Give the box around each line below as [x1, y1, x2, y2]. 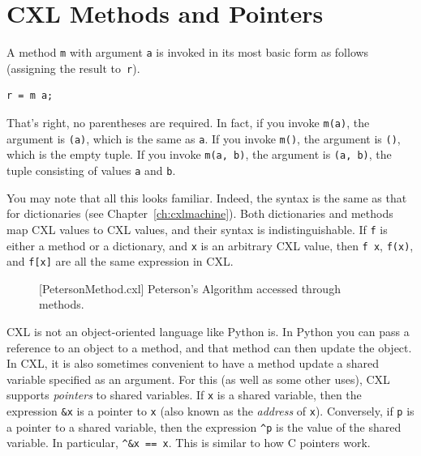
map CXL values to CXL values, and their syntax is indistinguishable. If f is [6, 220, 388, 237]
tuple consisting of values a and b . [6, 162, 176, 178]
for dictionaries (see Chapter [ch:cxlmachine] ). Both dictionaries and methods [6, 205, 393, 222]
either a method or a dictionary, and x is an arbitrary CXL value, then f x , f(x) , [6, 237, 414, 254]
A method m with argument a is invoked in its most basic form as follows [6, 44, 369, 61]
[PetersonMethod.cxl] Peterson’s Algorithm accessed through [39, 279, 341, 296]
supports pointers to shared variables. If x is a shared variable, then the [6, 386, 362, 403]
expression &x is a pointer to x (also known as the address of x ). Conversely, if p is [6, 403, 415, 420]
